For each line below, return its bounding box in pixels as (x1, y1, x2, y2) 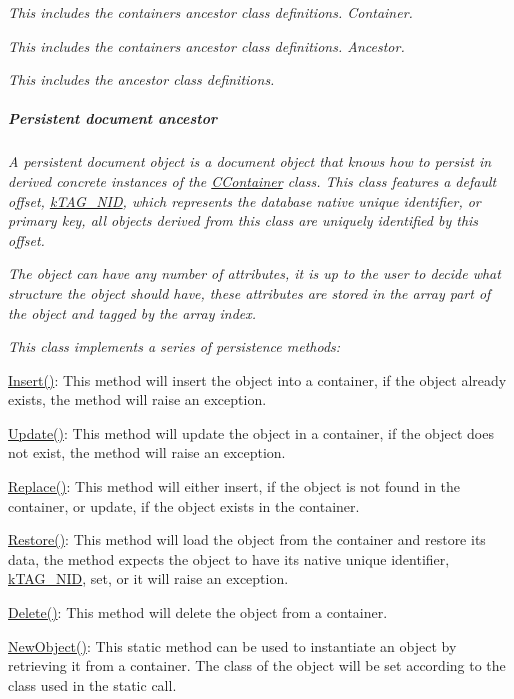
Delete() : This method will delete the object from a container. (8, 602, 388, 623)
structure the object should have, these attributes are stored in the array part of (8, 282, 491, 303)
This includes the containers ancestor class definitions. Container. (8, 2, 413, 22)
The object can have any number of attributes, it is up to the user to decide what (8, 263, 501, 284)
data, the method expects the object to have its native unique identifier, (8, 548, 450, 569)
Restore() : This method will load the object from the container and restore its (8, 529, 486, 550)
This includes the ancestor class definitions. (8, 69, 275, 90)
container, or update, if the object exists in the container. (8, 495, 360, 516)
